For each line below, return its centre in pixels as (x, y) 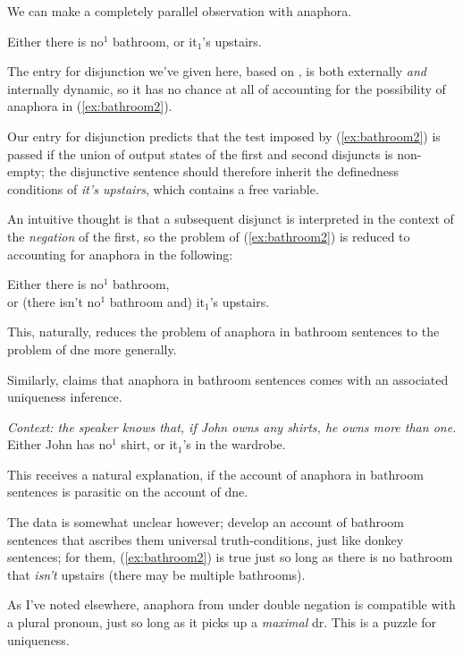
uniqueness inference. (65, 397)
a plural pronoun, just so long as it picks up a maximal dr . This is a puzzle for (222, 622)
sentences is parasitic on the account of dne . (128, 492)
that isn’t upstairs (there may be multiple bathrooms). (156, 574)
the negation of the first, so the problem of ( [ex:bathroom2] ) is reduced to (209, 236)
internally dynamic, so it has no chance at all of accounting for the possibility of (227, 88)
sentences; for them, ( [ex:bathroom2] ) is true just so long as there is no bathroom (230, 557)
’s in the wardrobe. (234, 444)
